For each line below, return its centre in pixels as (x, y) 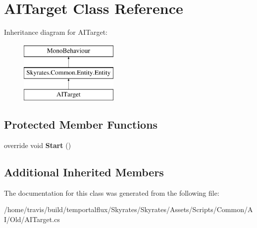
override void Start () (38, 145)
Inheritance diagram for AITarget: (56, 32)
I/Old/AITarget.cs (32, 219)
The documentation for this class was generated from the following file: (112, 192)
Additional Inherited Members (84, 172)
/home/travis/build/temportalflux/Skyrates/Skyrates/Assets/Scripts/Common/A (128, 209)
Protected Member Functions (81, 124)
